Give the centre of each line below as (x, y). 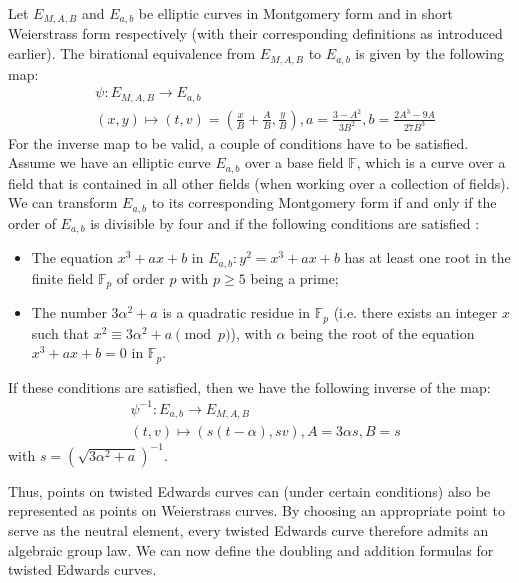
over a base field (294, 162)
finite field (62, 277)
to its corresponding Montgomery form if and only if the (324, 202)
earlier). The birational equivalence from (132, 53)
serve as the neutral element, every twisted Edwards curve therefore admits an (248, 529)
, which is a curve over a (431, 162)
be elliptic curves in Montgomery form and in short (295, 13)
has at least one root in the (427, 257)
